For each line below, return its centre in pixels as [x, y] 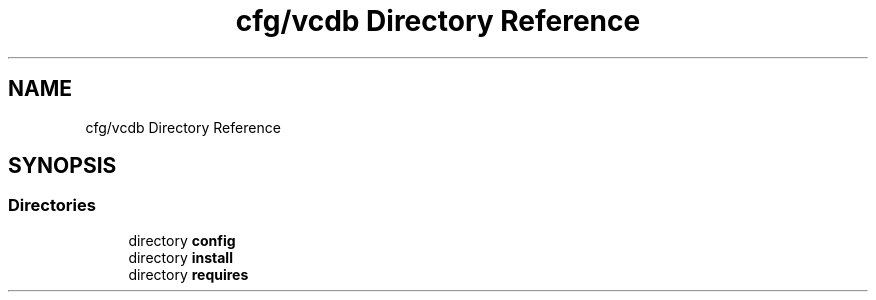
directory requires [188, 274]
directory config [182, 240]
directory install [180, 257]
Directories [52, 205]
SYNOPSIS [62, 166]
